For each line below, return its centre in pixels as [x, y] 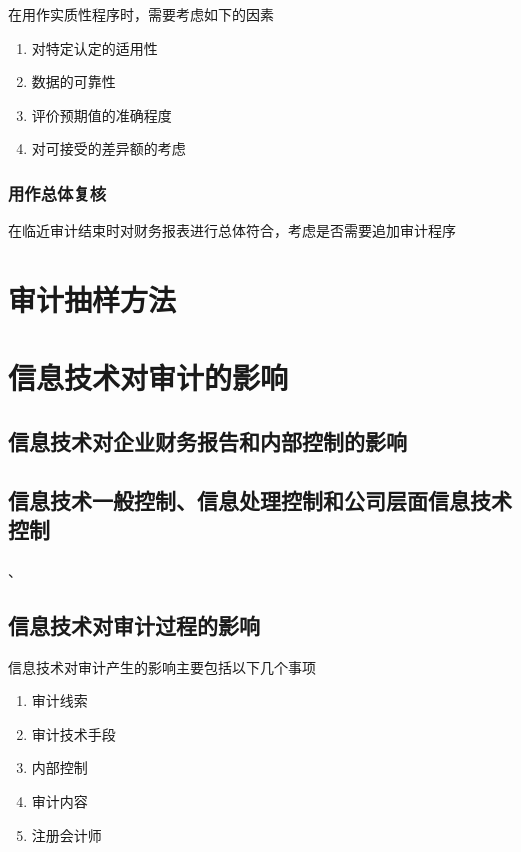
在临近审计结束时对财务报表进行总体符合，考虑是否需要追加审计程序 [232, 230]
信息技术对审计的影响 [148, 377]
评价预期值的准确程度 [101, 114]
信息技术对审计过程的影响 [134, 624]
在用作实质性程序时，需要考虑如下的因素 [141, 14]
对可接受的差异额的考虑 [108, 148]
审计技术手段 [73, 733]
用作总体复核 [57, 192]
